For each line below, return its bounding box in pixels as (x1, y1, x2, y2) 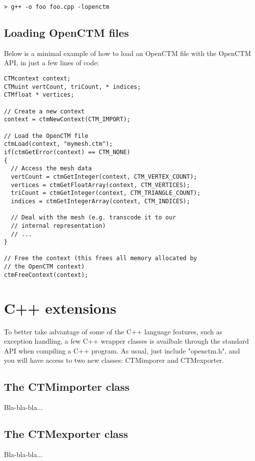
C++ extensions (4, 298, 117, 318)
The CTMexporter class (4, 426, 128, 441)
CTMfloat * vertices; (4, 91, 75, 99)
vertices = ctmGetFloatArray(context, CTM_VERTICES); (11, 181, 190, 189)
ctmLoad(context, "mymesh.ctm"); (4, 140, 113, 148)
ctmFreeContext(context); (4, 271, 88, 278)
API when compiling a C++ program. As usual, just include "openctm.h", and (4, 345, 240, 355)
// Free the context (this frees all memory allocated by (4, 255, 197, 262)
